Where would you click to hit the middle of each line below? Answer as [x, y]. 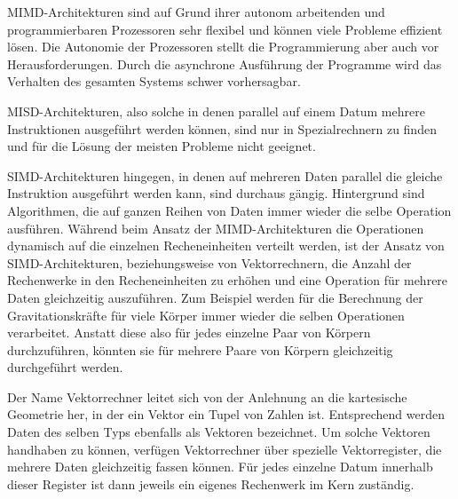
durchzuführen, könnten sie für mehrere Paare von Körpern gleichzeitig [200, 349]
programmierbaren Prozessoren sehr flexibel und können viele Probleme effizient [225, 29]
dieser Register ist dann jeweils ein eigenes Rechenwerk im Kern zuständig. [211, 483]
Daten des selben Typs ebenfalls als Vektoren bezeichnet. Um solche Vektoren [219, 432]
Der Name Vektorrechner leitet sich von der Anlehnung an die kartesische [207, 396]
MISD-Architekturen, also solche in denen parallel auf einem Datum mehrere [216, 111]
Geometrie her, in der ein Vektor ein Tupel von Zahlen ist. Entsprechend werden [226, 414]
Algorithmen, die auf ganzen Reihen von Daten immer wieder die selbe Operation [229, 210]
